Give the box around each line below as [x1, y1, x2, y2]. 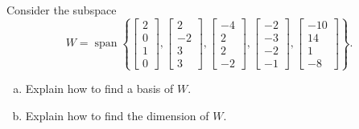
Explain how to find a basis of [25, 80, 174, 97]
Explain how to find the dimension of [25, 107, 209, 123]
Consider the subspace [6, 2, 117, 18]
